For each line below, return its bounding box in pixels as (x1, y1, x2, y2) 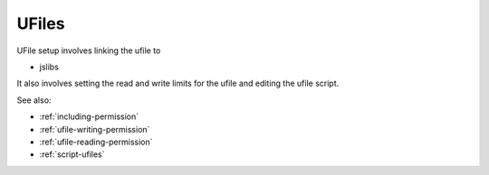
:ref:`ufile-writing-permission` (39, 124, 150, 134)
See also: (16, 95, 52, 106)
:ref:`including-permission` (39, 111, 139, 122)
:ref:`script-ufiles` (39, 149, 105, 160)
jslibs (39, 61, 59, 72)
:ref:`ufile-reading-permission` (39, 136, 153, 147)
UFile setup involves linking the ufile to (16, 45, 161, 56)
